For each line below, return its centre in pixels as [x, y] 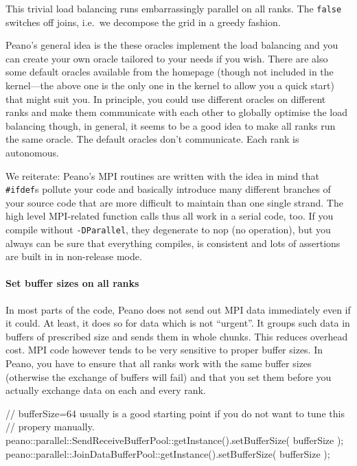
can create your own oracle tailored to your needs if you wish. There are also [167, 58]
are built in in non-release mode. [74, 256]
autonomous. [32, 152]
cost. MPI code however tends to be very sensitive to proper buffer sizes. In [164, 350]
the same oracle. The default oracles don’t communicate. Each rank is [152, 139]
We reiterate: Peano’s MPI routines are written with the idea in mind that [162, 175]
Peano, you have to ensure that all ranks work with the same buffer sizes [159, 363]
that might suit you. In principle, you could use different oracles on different [166, 98]
